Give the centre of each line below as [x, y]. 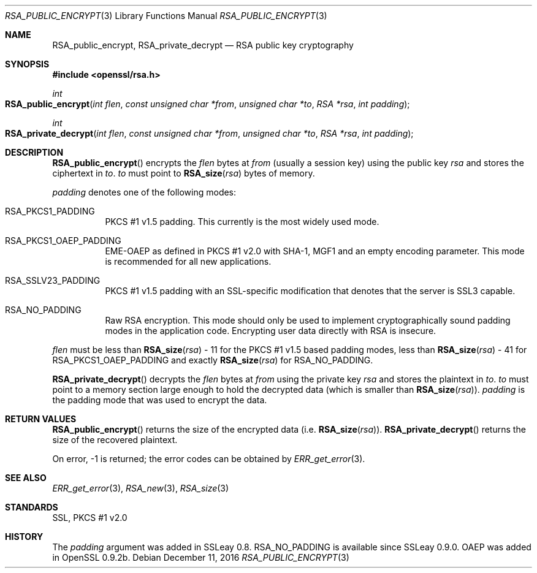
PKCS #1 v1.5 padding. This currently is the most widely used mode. [242, 222]
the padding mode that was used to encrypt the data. [160, 400]
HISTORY [24, 537]
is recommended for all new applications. [188, 261]
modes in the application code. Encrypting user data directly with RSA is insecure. [271, 331]
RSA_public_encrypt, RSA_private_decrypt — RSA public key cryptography [203, 45]
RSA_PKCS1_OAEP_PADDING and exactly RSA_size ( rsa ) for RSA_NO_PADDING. [213, 360]
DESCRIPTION [34, 152]
